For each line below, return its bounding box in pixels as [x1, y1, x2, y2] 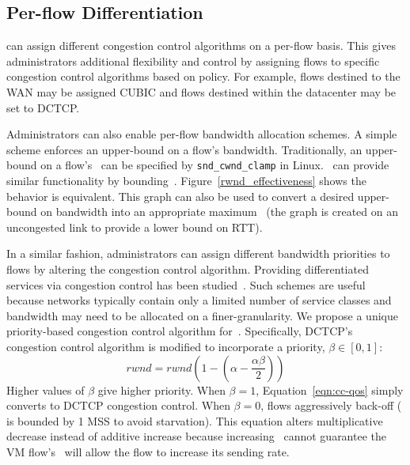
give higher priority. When [97, 381, 226, 398]
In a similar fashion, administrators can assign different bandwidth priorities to [6, 245, 390, 262]
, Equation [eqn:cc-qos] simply [256, 381, 404, 398]
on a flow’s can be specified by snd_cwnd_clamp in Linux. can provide [40, 157, 389, 173]
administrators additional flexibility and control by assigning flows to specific [6, 52, 380, 69]
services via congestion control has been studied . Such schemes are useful [6, 276, 366, 293]
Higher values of [6, 381, 85, 398]
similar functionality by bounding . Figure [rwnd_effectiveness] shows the [6, 172, 366, 189]
